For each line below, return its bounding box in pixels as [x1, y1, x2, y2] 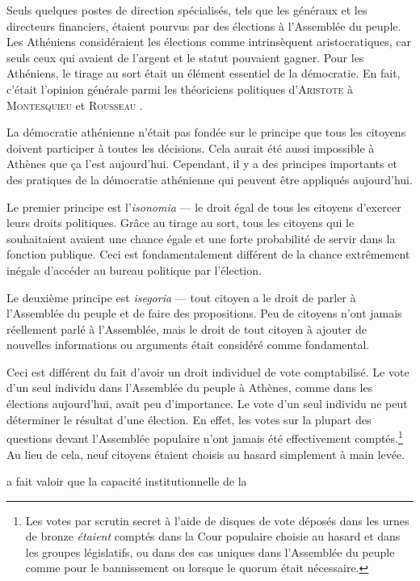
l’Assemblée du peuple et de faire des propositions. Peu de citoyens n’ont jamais [6, 305, 402, 322]
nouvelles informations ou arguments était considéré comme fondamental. [6, 336, 370, 353]
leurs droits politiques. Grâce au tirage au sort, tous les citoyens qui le [6, 214, 355, 231]
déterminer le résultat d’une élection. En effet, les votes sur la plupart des [6, 410, 372, 427]
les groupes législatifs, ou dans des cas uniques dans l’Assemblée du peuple [25, 543, 395, 560]
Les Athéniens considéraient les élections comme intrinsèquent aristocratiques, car [6, 33, 412, 50]
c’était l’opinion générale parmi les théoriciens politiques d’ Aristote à [6, 80, 353, 97]
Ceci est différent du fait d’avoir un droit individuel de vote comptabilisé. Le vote [6, 363, 409, 380]
